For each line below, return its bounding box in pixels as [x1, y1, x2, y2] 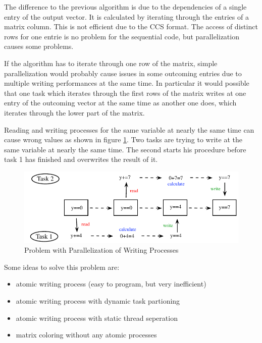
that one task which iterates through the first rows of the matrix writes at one [4, 87, 246, 98]
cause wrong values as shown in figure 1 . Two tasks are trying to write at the [4, 134, 242, 145]
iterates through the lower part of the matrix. [4, 107, 145, 118]
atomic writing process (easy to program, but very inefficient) [16, 278, 206, 289]
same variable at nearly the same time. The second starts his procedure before [4, 144, 246, 154]
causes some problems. [4, 41, 74, 51]
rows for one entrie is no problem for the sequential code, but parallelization [4, 31, 239, 41]
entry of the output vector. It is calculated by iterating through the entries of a [4, 11, 249, 22]
